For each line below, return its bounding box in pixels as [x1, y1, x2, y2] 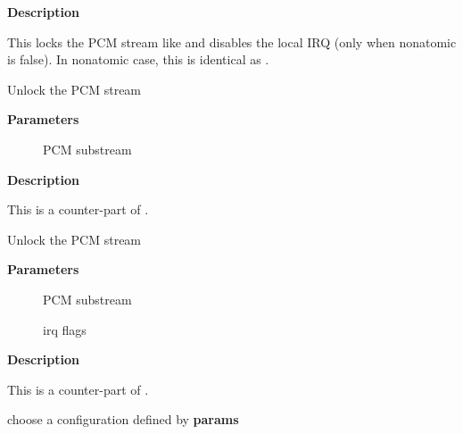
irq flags [43, 320, 87, 338]
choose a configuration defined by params [7, 410, 239, 429]
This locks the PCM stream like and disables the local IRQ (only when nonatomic [7, 32, 457, 51]
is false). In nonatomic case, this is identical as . [7, 50, 269, 69]
